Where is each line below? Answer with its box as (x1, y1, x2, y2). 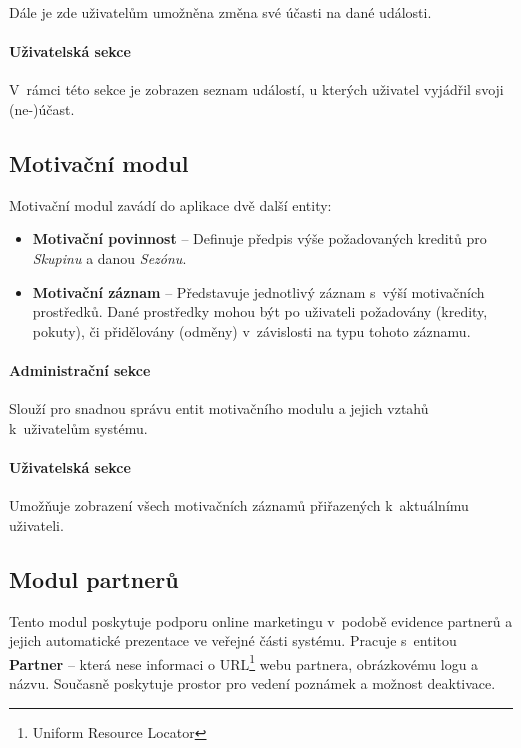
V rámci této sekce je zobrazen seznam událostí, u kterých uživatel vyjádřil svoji (9, 79, 504, 100)
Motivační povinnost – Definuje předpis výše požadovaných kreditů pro (32, 228, 487, 249)
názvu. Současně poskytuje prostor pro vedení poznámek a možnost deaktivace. (9, 672, 496, 693)
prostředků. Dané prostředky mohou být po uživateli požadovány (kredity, (32, 301, 488, 322)
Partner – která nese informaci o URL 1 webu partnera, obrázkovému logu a (9, 650, 479, 674)
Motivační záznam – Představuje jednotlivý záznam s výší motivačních (32, 281, 485, 302)
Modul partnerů (9, 563, 179, 594)
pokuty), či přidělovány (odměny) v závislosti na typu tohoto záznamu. (32, 320, 471, 341)
